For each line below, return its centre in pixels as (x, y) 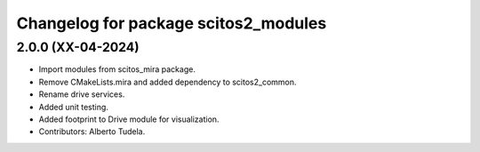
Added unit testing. (73, 107)
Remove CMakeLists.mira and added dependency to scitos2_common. (168, 82)
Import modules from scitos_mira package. (117, 69)
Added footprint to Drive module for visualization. (129, 119)
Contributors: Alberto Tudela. (92, 132)
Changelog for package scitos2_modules (172, 23)
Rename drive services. (82, 94)
